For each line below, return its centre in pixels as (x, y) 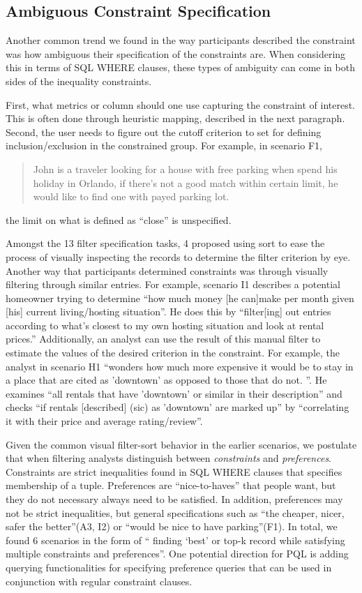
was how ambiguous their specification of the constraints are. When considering (176, 53)
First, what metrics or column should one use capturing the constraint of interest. (181, 104)
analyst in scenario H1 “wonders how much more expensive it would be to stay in (180, 366)
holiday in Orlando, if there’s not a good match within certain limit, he (186, 182)
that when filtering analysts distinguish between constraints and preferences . (169, 458)
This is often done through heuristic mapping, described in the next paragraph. (175, 118)
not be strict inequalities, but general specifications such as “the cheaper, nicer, (175, 512)
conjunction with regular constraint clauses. (99, 581)
